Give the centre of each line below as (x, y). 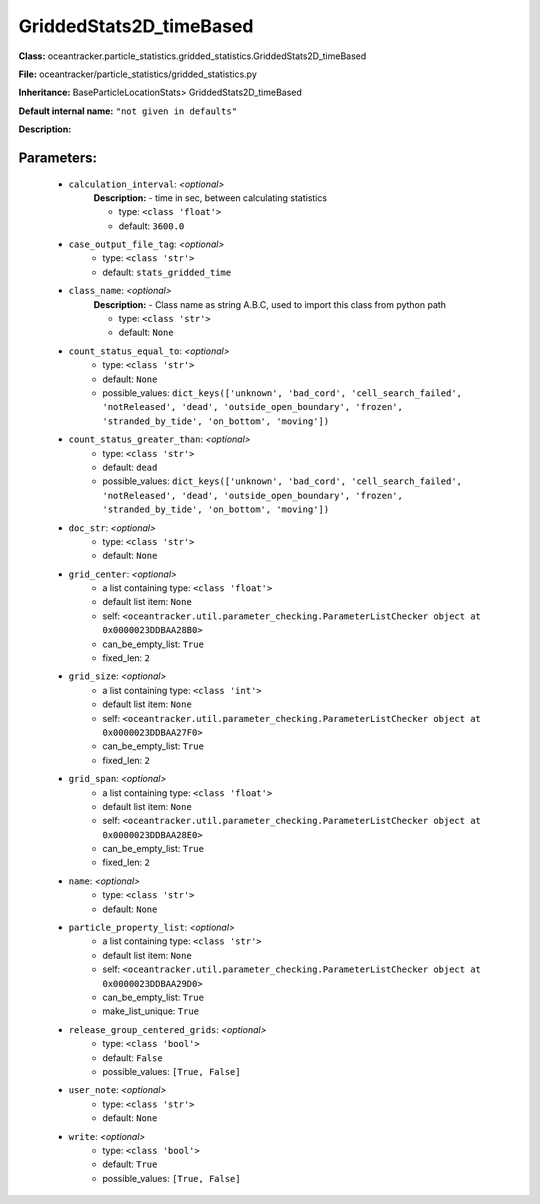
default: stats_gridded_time (167, 272)
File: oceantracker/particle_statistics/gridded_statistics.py (137, 74)
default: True (130, 1164)
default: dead (130, 467)
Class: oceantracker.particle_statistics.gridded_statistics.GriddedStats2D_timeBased (192, 56)
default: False (133, 1057)
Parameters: (57, 157)
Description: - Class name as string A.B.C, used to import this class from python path (270, 304)
